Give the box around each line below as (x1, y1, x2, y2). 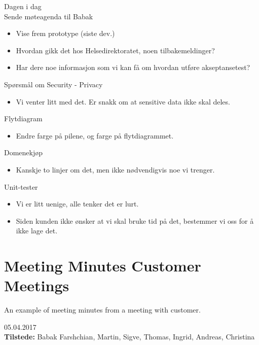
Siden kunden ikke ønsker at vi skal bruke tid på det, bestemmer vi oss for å (16, 215, 254, 226)
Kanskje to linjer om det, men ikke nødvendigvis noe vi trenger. (16, 164, 215, 175)
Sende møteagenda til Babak (4, 11, 93, 21)
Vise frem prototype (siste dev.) (16, 28, 115, 39)
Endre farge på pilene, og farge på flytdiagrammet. (16, 130, 174, 141)
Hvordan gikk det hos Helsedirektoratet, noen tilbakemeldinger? (16, 45, 215, 55)
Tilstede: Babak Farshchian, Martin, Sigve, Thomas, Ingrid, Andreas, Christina (4, 331, 255, 342)
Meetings (4, 275, 69, 296)
